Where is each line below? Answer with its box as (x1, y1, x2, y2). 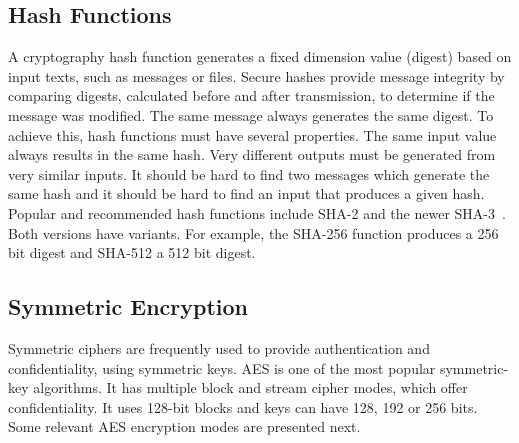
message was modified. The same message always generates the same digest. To (8, 104, 494, 125)
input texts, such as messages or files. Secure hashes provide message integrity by (8, 65, 505, 86)
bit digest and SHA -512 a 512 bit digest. (8, 242, 256, 263)
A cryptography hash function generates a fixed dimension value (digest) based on (8, 46, 512, 67)
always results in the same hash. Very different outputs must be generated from (8, 144, 496, 165)
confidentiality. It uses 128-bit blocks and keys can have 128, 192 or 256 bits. (8, 396, 478, 417)
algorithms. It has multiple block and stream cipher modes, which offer (33, 377, 468, 398)
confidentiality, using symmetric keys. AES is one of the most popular (8, 357, 436, 378)
